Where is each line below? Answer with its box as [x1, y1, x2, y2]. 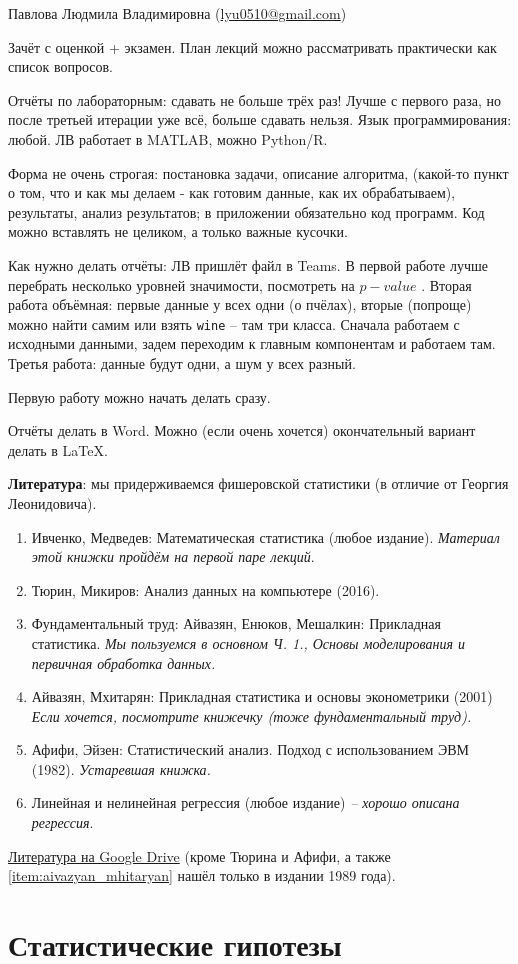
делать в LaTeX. [8, 439, 108, 460]
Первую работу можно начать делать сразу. [8, 386, 271, 407]
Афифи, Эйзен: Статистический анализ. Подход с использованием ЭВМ [31, 739, 469, 760]
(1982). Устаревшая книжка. [31, 758, 211, 779]
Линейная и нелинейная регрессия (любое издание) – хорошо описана [31, 792, 460, 813]
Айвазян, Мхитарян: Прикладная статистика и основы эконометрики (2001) [31, 686, 493, 707]
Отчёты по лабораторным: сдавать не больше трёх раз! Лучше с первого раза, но [8, 89, 502, 110]
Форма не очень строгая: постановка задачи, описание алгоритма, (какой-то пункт [8, 162, 509, 183]
